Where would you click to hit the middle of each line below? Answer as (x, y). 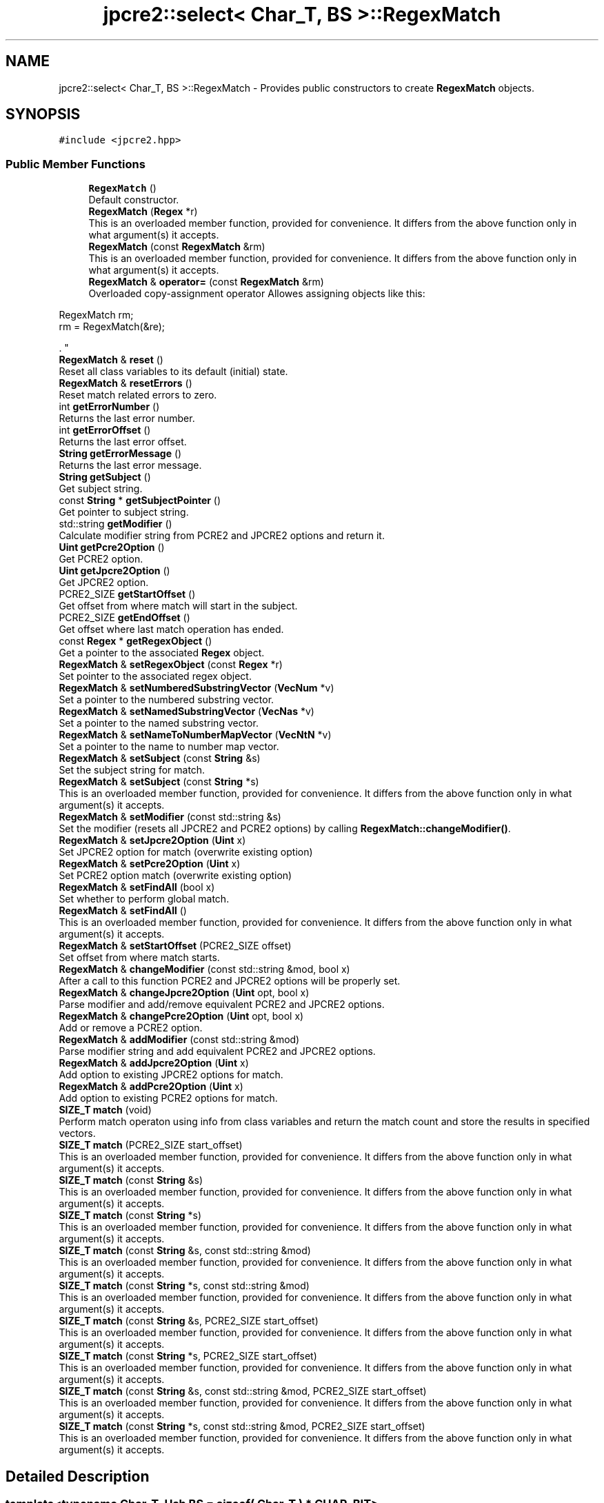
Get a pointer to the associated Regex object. (162, 653)
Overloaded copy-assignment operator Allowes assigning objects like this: (257, 294)
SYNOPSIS (43, 114)
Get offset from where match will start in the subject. (178, 606)
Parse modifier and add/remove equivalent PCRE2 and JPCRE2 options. (222, 1005)
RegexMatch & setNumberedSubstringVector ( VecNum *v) (197, 688)
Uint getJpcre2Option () (114, 571)
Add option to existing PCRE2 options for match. (168, 1098)
